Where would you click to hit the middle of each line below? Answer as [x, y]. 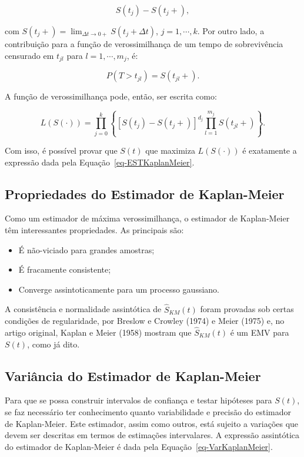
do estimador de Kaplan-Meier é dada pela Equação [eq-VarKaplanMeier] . [139, 446]
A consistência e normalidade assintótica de [83, 309]
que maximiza [170, 150]
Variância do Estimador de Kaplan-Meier [133, 375]
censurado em [29, 55]
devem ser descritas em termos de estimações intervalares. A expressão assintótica [152, 435]
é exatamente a [270, 150]
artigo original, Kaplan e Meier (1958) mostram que [98, 332]
